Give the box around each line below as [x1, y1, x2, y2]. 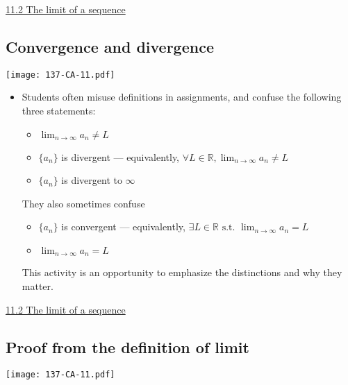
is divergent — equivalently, [61, 149, 180, 164]
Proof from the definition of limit [6, 336, 249, 357]
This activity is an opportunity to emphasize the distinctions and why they [22, 265, 342, 280]
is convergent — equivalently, [61, 219, 185, 234]
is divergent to [61, 173, 122, 187]
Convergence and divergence [6, 35, 214, 57]
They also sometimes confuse [22, 196, 145, 210]
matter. [22, 279, 53, 293]
